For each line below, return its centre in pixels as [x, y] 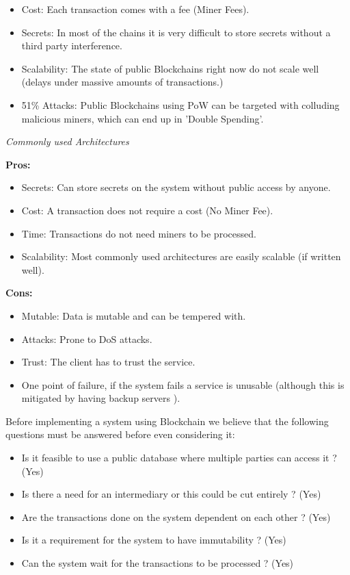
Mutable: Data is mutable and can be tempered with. [134, 315]
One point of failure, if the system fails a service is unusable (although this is [183, 384]
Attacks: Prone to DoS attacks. [87, 338]
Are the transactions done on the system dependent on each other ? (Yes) [176, 516]
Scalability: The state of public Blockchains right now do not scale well [170, 68]
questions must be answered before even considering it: [120, 434]
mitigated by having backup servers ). [101, 398]
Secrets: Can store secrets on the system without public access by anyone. [176, 187]
